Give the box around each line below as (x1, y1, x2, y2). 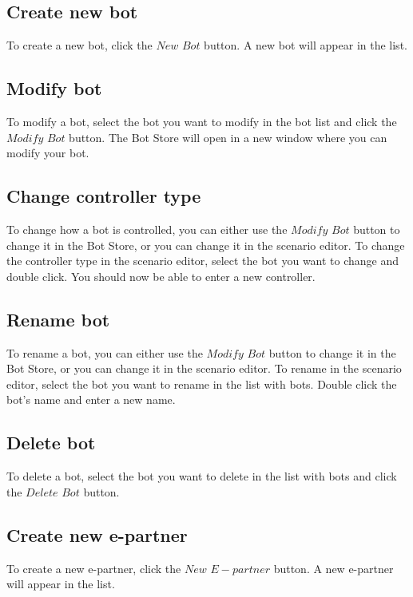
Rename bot (6, 306, 110, 331)
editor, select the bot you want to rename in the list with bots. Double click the (6, 375, 397, 392)
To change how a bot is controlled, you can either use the (6, 220, 288, 237)
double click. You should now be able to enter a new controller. (6, 267, 316, 284)
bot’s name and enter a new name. (6, 391, 176, 408)
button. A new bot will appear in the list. (204, 37, 407, 53)
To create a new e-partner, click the (6, 559, 181, 576)
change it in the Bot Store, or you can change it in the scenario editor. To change (6, 236, 405, 253)
